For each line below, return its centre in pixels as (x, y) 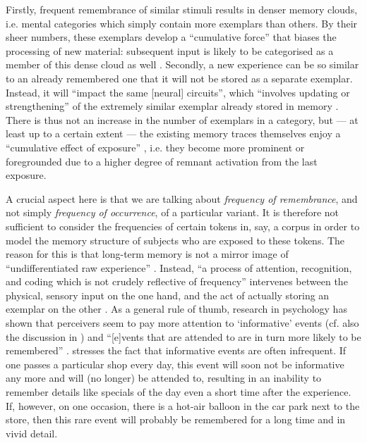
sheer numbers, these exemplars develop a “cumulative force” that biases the (171, 37)
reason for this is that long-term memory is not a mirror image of (147, 254)
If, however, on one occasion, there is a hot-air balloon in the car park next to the (183, 405)
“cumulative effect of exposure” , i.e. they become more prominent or (155, 147)
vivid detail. (32, 433)
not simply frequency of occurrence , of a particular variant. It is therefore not (173, 212)
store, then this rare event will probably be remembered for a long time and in (176, 419)
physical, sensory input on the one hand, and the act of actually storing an (168, 295)
